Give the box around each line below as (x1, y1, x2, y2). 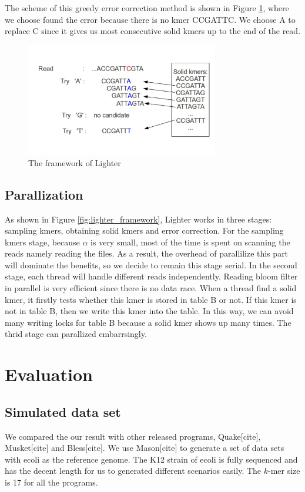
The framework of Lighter (28, 156, 121, 169)
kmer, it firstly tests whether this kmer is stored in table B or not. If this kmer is (5, 293, 297, 305)
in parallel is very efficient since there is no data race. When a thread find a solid (5, 282, 297, 294)
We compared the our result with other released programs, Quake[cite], (5, 430, 261, 442)
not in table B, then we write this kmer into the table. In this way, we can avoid (5, 305, 294, 317)
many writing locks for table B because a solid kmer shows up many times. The (5, 316, 291, 328)
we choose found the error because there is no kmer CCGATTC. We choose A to (5, 13, 296, 25)
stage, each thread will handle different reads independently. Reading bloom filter (5, 270, 298, 282)
